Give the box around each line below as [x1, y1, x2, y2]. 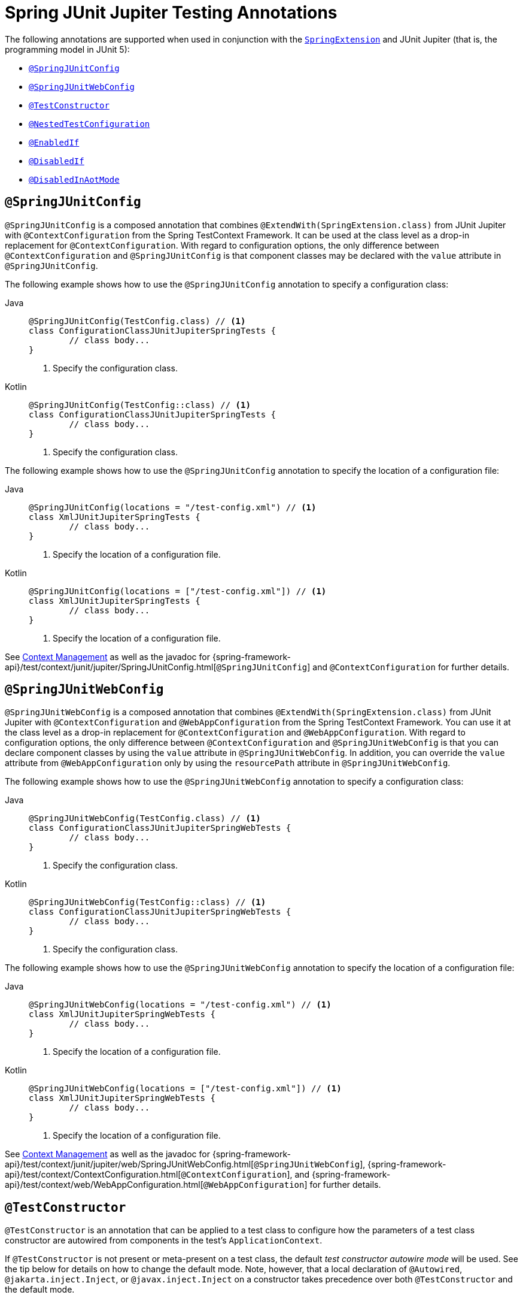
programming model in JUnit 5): [5, 44, 130, 55]
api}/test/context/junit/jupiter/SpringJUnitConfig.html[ [5, 661, 217, 672]
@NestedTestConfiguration [29, 119, 150, 129]
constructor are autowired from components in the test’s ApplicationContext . [5, 1235, 323, 1246]
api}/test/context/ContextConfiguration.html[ [5, 1169, 181, 1180]
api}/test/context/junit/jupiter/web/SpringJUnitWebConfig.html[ [5, 1159, 254, 1170]
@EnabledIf [29, 137, 80, 147]
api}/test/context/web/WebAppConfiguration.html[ [5, 1179, 203, 1190]
